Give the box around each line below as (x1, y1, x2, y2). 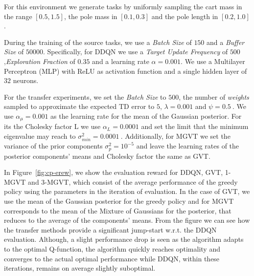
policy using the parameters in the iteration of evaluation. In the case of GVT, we (4, 186, 250, 196)
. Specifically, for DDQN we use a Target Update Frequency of (43, 46, 228, 57)
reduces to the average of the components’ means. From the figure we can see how (4, 215, 250, 225)
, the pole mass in (64, 11, 117, 21)
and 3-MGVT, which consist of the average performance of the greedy (28, 176, 238, 187)
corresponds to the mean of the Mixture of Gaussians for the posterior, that (4, 205, 231, 215)
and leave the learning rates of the (136, 141, 239, 151)
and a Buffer (207, 37, 245, 47)
